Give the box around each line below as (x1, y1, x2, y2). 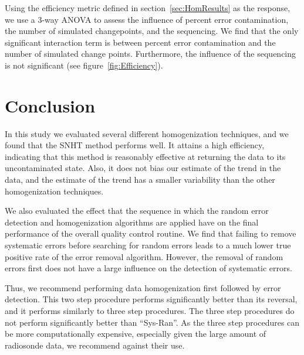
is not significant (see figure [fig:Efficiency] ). (5, 59, 163, 71)
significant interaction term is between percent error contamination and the (5, 36, 276, 48)
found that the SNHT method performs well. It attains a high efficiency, (5, 139, 265, 151)
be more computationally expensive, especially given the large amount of (5, 327, 266, 340)
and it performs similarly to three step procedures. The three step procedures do (5, 305, 295, 316)
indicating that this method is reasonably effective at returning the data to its (5, 150, 286, 162)
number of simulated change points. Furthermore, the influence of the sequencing (5, 47, 296, 60)
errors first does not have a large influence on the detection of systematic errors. (5, 262, 292, 274)
